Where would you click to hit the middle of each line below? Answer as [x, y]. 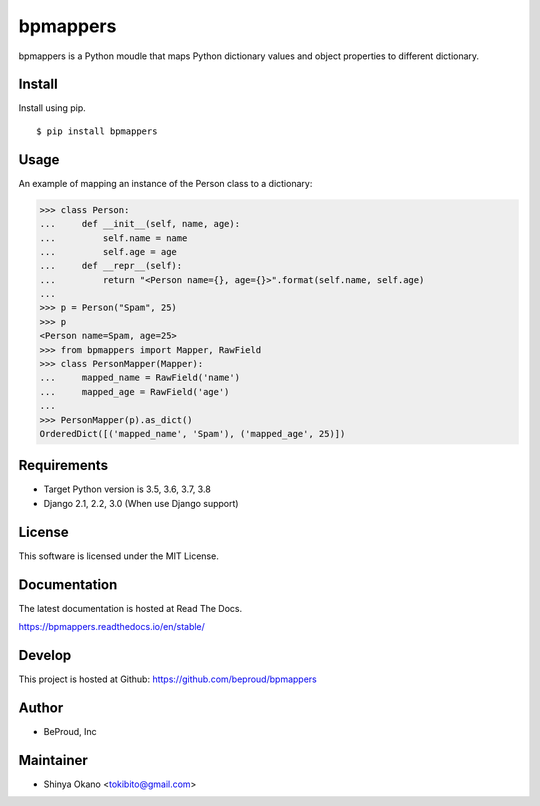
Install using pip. [52, 108]
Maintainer [53, 760]
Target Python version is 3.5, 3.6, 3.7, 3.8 [127, 489]
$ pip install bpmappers [97, 131]
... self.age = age [108, 251]
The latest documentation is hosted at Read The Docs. [130, 608]
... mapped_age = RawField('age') [134, 391]
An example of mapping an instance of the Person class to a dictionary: [165, 183]
